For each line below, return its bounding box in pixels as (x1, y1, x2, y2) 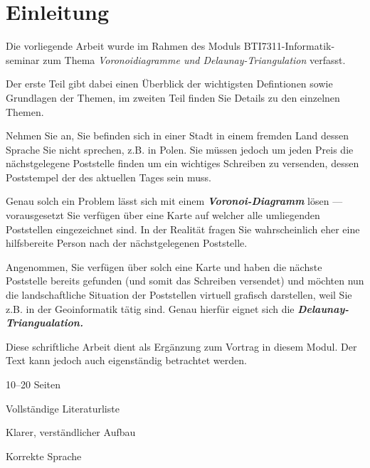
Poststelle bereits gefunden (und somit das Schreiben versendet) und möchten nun (6, 273, 364, 288)
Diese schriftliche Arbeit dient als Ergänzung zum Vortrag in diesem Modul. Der (6, 339, 357, 353)
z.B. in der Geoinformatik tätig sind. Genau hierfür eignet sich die (6, 301, 295, 316)
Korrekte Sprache (6, 448, 82, 463)
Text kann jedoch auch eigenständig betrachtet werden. (6, 353, 247, 368)
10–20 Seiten (6, 377, 60, 391)
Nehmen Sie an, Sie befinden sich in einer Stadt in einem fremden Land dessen (6, 128, 349, 143)
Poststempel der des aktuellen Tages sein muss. (6, 169, 211, 184)
